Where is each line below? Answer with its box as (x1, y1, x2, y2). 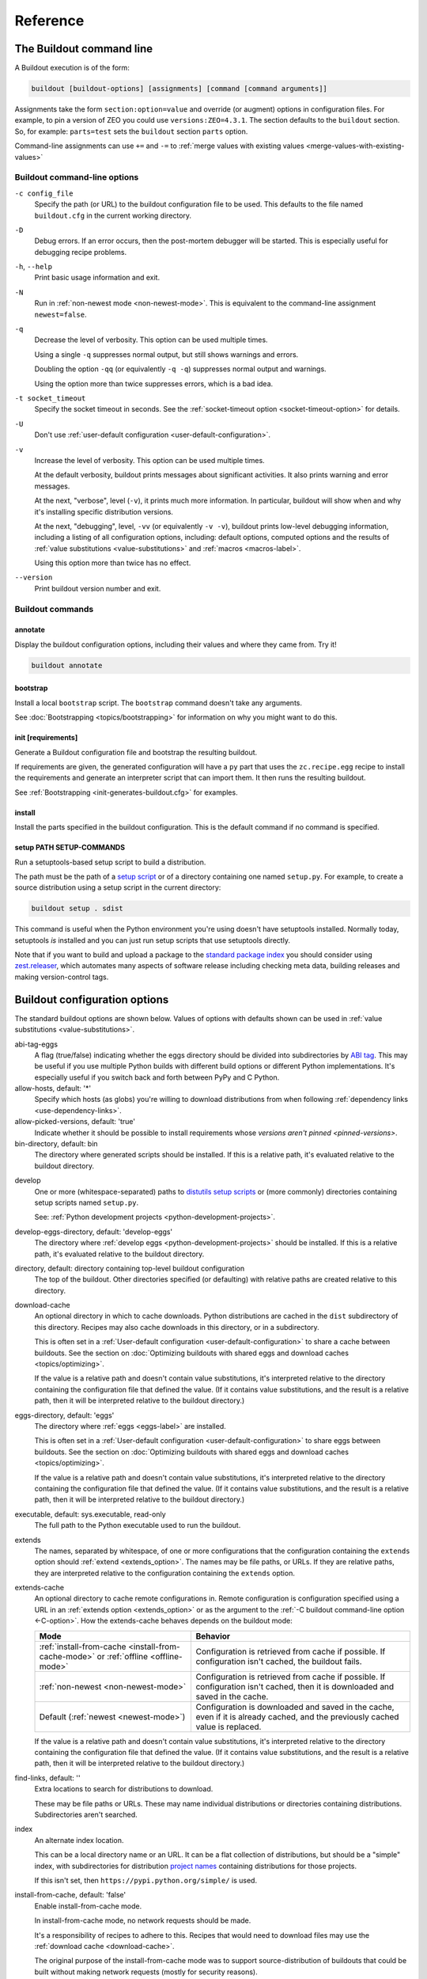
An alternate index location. (34, 1835, 124, 1844)
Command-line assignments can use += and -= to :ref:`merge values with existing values (14, 141, 304, 150)
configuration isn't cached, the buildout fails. (195, 1655, 363, 1666)
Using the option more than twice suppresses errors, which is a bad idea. (34, 378, 274, 388)
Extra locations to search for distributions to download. (34, 1784, 213, 1794)
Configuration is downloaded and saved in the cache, (195, 1701, 395, 1712)
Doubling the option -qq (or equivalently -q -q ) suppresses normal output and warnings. (34, 364, 327, 374)
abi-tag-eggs (14, 1039, 59, 1049)
